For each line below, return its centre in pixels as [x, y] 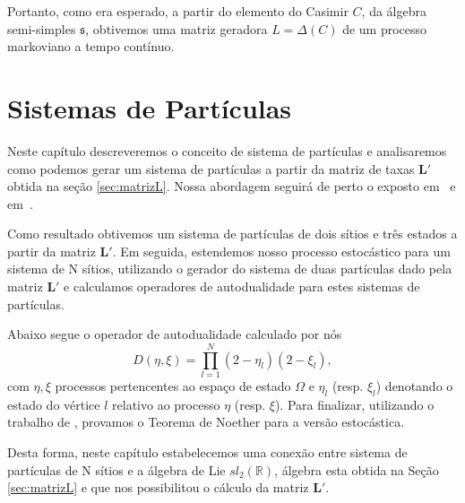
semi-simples [42, 28]
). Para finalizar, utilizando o [354, 404]
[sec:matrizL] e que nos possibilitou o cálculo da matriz [158, 487]
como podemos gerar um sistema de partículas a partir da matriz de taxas [211, 168]
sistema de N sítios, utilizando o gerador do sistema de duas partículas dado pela [230, 269]
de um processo [385, 28]
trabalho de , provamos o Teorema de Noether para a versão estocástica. [206, 422]
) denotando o [414, 385]
